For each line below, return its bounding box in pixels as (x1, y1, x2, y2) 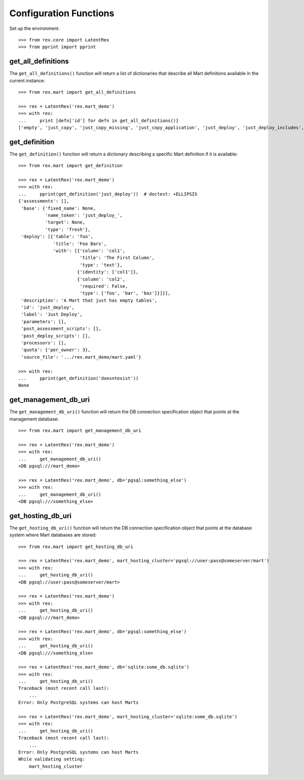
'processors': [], (21, 340, 67, 346)
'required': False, (79, 283, 128, 289)
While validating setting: (18, 756, 86, 762)
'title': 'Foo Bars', (53, 241, 107, 247)
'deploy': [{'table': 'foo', (21, 233, 94, 240)
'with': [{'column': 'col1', (53, 248, 126, 253)
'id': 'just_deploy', (21, 304, 75, 310)
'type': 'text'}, (79, 262, 123, 268)
